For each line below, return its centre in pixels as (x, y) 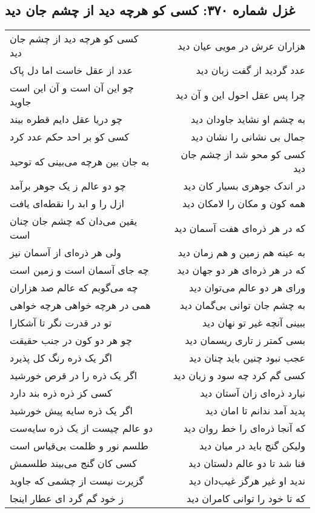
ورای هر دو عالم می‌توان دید (247, 288)
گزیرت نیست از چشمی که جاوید (77, 481)
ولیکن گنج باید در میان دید (252, 446)
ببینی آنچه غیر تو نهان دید (254, 323)
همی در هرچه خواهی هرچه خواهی (80, 305)
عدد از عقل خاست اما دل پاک (71, 70)
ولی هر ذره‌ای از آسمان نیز (66, 253)
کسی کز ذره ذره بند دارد (61, 393)
